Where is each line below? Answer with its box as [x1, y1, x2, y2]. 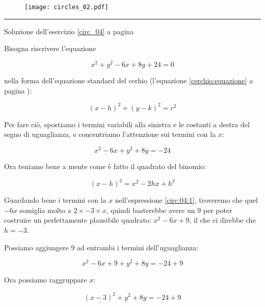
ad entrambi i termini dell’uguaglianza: [77, 242, 199, 252]
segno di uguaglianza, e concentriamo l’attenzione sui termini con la [4, 129, 216, 139]
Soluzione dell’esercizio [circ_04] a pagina [4, 26, 134, 36]
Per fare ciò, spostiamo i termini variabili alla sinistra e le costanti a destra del [4, 119, 250, 129]
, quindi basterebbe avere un [106, 204, 195, 215]
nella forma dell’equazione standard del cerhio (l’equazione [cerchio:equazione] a [4, 75, 253, 85]
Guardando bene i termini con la [4, 195, 107, 205]
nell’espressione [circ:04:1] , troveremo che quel [115, 195, 258, 205]
